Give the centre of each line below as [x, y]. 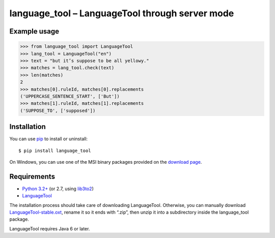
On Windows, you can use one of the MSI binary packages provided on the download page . [106, 162]
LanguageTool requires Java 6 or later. [50, 228]
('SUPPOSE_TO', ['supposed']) [58, 110]
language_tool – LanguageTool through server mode [122, 13]
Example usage [34, 31]
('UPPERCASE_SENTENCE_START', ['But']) [70, 96]
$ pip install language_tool [55, 151]
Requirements [32, 176]
